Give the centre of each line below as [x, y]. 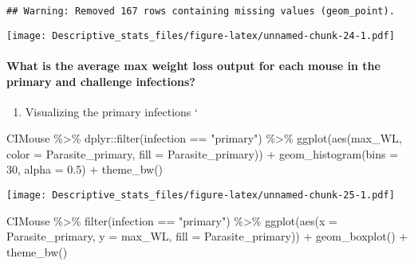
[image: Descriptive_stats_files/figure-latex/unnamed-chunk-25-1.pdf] [201, 196]
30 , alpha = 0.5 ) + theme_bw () [85, 169]
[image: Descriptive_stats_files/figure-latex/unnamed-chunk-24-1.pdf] [201, 35]
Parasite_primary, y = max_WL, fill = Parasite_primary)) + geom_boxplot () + [207, 236]
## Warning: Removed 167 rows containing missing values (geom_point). [201, 11]
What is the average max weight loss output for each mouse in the [193, 65]
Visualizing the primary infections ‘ [111, 111]
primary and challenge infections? [101, 81]
